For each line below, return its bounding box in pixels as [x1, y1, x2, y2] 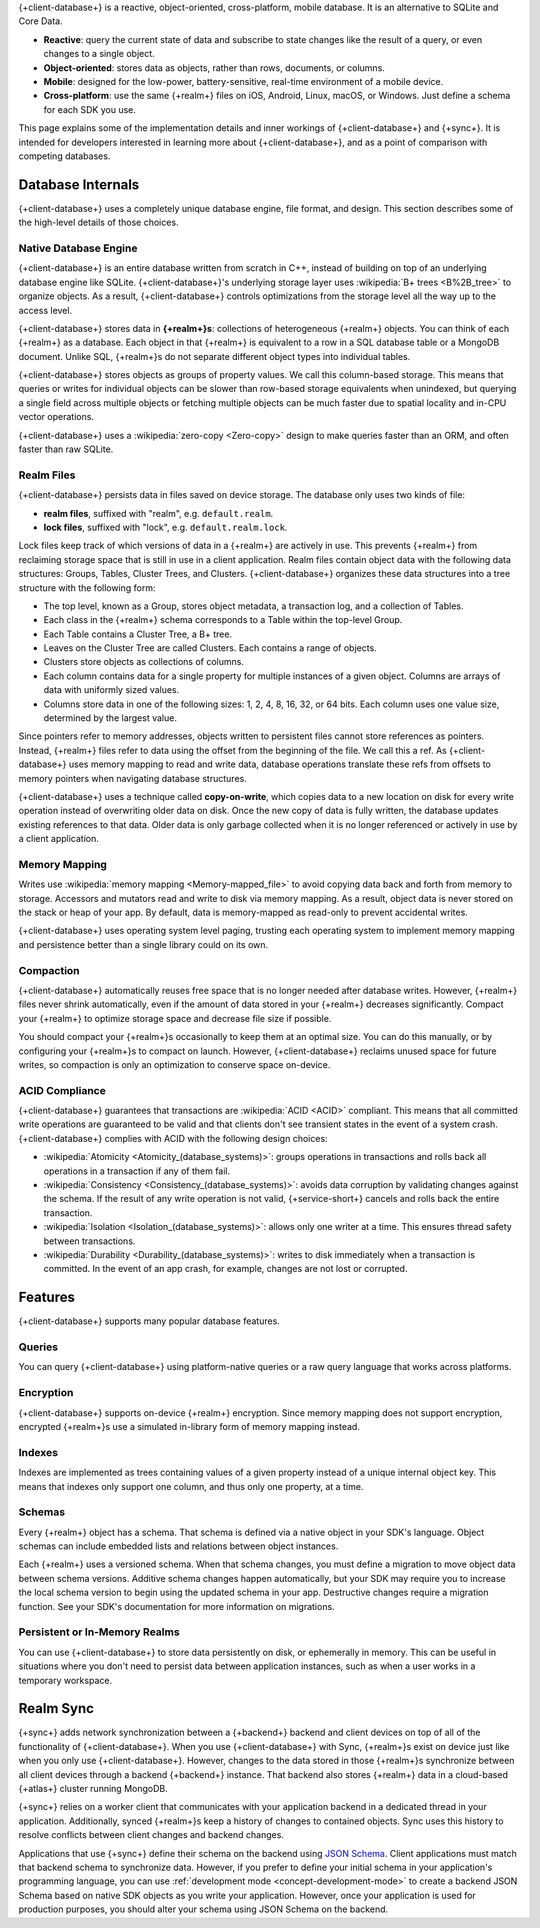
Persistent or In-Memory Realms [18, 1625, 180, 1639]
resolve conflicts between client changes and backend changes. [18, 1829, 285, 1841]
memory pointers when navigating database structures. [18, 772, 247, 784]
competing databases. [18, 150, 111, 162]
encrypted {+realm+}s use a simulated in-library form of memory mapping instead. [18, 1420, 360, 1432]
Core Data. [18, 15, 64, 27]
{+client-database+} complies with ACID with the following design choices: [18, 1132, 329, 1144]
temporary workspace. [18, 1674, 113, 1686]
